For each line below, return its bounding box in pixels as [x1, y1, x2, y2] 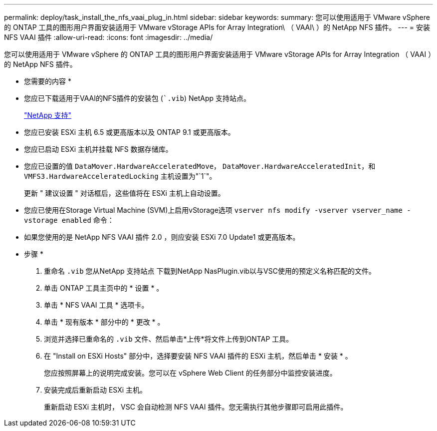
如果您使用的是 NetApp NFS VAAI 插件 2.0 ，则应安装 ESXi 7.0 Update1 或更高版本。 [24, 233, 300, 241]
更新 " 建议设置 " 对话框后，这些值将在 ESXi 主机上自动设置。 [24, 189, 225, 197]
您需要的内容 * [24, 77, 71, 85]
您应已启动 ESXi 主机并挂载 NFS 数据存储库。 [24, 145, 173, 153]
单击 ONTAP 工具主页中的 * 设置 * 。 [44, 284, 164, 292]
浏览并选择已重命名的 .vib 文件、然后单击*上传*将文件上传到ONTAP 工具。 [44, 335, 293, 343]
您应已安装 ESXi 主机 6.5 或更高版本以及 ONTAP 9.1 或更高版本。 [24, 128, 235, 136]
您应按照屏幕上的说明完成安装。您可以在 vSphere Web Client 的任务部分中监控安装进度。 [44, 369, 337, 377]
